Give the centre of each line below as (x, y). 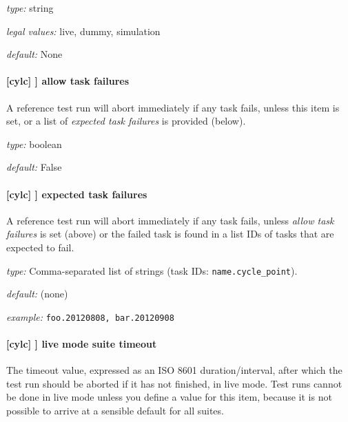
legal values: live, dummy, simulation (83, 31)
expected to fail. (40, 247)
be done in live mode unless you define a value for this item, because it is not (169, 397)
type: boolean (34, 144)
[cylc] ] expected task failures (77, 194)
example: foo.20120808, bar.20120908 (90, 316)
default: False (34, 167)
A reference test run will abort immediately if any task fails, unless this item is (173, 107)
